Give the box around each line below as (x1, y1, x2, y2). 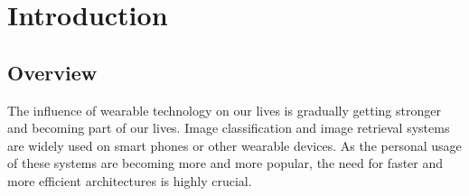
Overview (7, 58, 98, 86)
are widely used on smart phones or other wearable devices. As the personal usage (7, 135, 462, 154)
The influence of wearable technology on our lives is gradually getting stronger (7, 100, 441, 119)
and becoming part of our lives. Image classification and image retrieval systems (7, 118, 450, 137)
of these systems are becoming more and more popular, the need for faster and (7, 154, 444, 173)
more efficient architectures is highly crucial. (7, 171, 252, 190)
